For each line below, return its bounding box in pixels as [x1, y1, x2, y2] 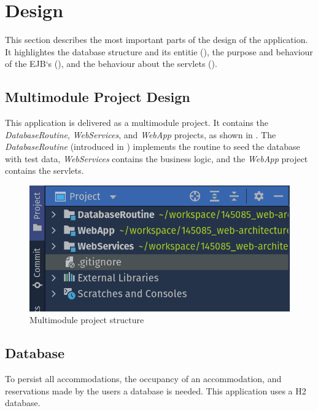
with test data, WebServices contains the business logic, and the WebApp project [5, 152, 308, 165]
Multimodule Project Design [5, 87, 190, 106]
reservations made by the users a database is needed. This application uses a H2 [5, 384, 306, 397]
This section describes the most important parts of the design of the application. [5, 33, 308, 46]
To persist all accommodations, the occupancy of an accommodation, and [5, 372, 282, 385]
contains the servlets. [5, 164, 84, 177]
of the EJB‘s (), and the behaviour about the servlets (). [5, 57, 217, 70]
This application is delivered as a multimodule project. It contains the [5, 116, 268, 129]
